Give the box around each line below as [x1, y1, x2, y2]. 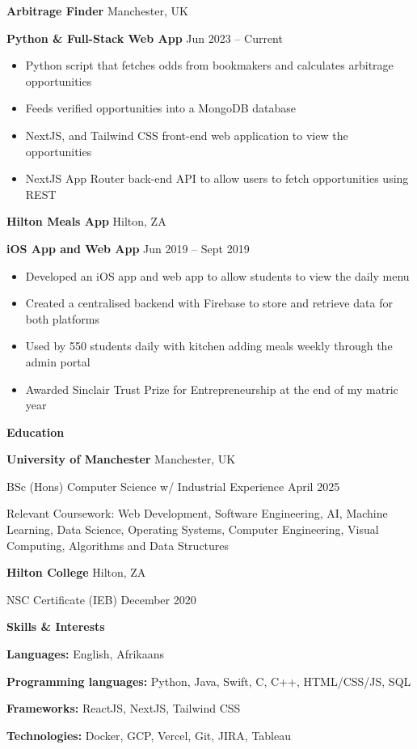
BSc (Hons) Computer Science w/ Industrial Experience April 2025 [6, 477, 340, 494]
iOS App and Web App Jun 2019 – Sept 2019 [6, 239, 250, 256]
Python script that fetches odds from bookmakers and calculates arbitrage [25, 57, 394, 74]
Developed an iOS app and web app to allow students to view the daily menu [25, 267, 410, 284]
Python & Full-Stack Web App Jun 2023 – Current [6, 29, 283, 46]
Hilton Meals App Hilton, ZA [6, 213, 166, 230]
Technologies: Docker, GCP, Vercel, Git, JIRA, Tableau [6, 726, 292, 743]
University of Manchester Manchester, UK [6, 451, 236, 468]
